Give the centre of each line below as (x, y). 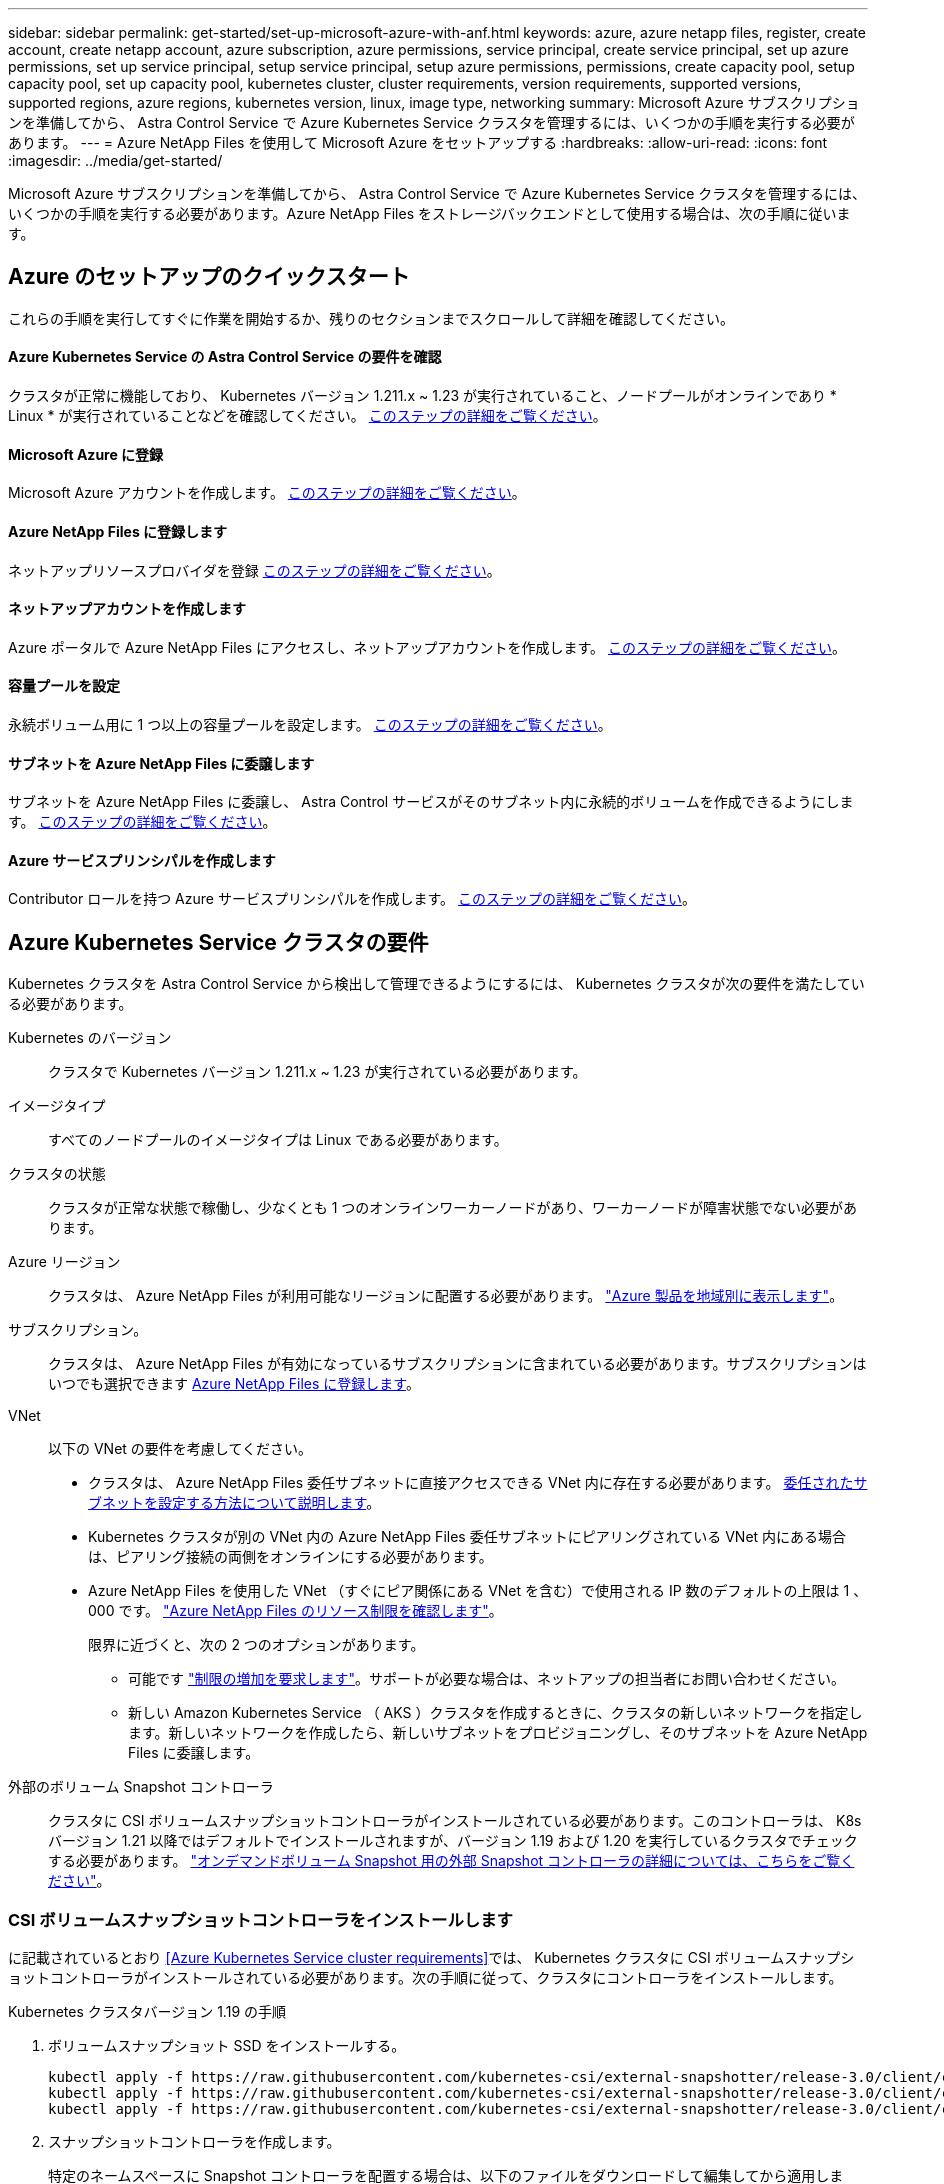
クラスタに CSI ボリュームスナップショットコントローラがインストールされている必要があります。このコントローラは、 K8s (455, 1821)
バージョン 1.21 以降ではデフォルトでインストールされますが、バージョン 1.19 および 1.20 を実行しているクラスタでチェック (453, 1841)
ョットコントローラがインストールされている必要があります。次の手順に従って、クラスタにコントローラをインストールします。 (425, 1977)
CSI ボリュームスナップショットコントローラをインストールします (260, 1919)
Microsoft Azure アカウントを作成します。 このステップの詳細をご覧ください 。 (267, 493)
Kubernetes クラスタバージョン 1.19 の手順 (147, 2011)
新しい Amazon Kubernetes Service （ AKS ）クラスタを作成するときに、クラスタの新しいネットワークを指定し (495, 1713)
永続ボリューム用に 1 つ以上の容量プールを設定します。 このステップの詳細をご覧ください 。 (310, 724)
